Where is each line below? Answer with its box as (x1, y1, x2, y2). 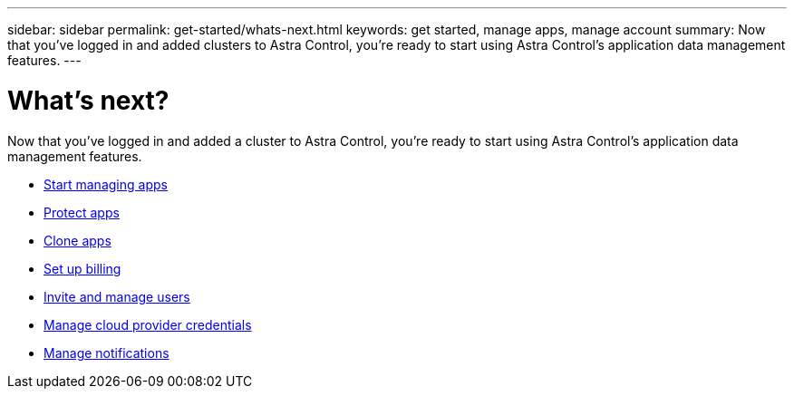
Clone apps (44, 232, 111, 248)
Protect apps (44, 204, 120, 220)
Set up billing (44, 260, 121, 276)
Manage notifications (44, 344, 169, 361)
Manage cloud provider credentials (44, 316, 252, 333)
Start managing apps (44, 176, 168, 192)
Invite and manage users (44, 288, 190, 304)
